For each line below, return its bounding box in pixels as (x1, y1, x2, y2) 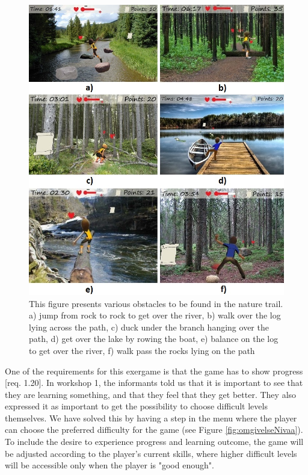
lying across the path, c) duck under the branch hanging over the (29, 320, 269, 333)
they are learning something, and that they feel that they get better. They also (5, 388, 297, 400)
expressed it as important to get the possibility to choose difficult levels (5, 400, 268, 412)
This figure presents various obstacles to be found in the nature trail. (29, 297, 283, 309)
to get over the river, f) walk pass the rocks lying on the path (29, 344, 255, 356)
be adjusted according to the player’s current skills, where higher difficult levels (5, 447, 297, 459)
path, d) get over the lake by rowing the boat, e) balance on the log (29, 332, 279, 345)
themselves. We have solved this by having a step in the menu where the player (5, 411, 297, 424)
